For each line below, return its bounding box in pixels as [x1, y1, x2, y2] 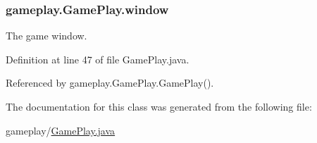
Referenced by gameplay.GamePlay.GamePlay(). [6, 75, 214, 90]
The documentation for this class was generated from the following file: [6, 99, 312, 113]
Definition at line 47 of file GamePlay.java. [6, 51, 189, 66]
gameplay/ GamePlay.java [6, 123, 116, 137]
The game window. [6, 28, 87, 43]
